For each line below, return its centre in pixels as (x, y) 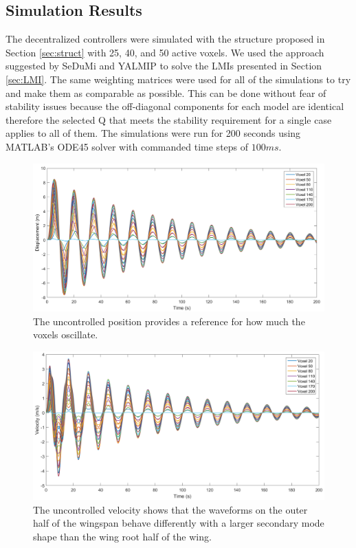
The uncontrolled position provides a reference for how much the (169, 321)
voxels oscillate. (66, 335)
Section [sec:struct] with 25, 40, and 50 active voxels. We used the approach (165, 52)
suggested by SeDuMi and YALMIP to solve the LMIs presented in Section (164, 66)
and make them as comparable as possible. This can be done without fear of (166, 92)
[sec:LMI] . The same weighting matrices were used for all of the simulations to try (178, 79)
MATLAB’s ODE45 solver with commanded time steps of (127, 146)
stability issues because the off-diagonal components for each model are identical (175, 106)
